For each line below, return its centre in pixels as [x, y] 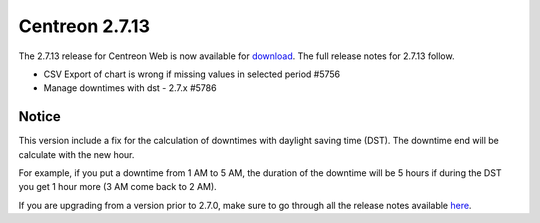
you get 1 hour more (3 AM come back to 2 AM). [117, 187]
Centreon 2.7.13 [84, 26]
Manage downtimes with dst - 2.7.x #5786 [130, 88]
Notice [40, 116]
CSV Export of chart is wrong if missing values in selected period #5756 [192, 74]
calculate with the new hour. [76, 154]
